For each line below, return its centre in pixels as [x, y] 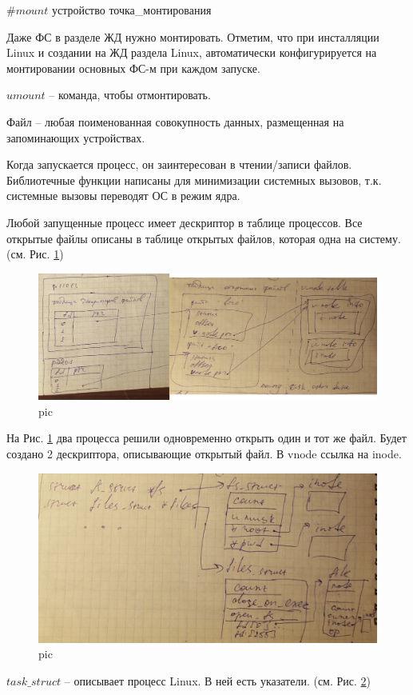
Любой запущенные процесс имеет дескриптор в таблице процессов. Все [185, 222]
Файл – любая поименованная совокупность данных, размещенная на [175, 121]
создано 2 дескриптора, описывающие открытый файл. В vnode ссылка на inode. [204, 454]
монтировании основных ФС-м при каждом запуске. [133, 68]
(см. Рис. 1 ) [35, 254]
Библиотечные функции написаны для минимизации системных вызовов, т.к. [194, 180]
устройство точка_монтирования [131, 10]
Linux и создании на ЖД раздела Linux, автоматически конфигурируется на [192, 52]
